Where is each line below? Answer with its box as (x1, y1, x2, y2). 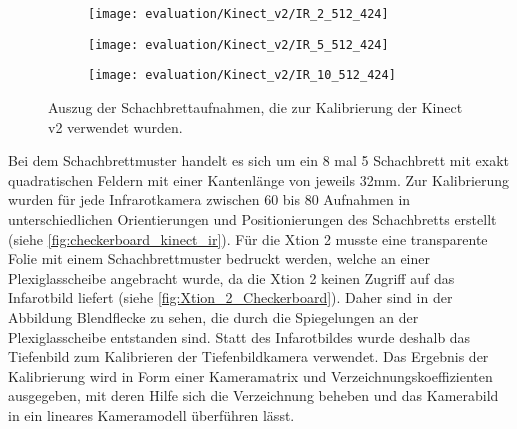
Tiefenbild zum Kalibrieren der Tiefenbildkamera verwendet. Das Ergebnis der (8, 346, 489, 367)
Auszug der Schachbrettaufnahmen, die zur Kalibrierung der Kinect (48, 96, 463, 117)
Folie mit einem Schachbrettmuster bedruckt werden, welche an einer (8, 248, 430, 269)
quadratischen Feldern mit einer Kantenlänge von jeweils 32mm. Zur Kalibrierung (8, 169, 510, 190)
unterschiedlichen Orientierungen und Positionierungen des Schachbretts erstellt (8, 208, 497, 229)
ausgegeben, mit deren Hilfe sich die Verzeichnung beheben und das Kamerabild (8, 385, 499, 406)
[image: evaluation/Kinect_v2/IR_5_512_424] (88, 37, 389, 52)
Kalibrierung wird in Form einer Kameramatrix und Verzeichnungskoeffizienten (8, 365, 493, 386)
